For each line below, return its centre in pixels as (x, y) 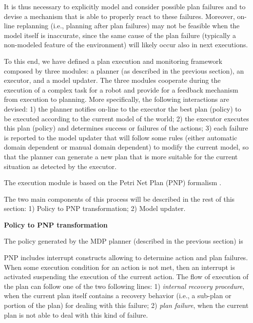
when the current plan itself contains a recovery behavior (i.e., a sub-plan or (118, 295)
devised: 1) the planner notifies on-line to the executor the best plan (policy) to (123, 108)
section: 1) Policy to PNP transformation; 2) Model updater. (95, 208)
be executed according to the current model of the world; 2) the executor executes (126, 118)
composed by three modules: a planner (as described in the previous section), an (124, 70)
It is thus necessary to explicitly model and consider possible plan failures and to (125, 6)
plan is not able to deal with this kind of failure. (76, 314)
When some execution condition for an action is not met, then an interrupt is (120, 267)
